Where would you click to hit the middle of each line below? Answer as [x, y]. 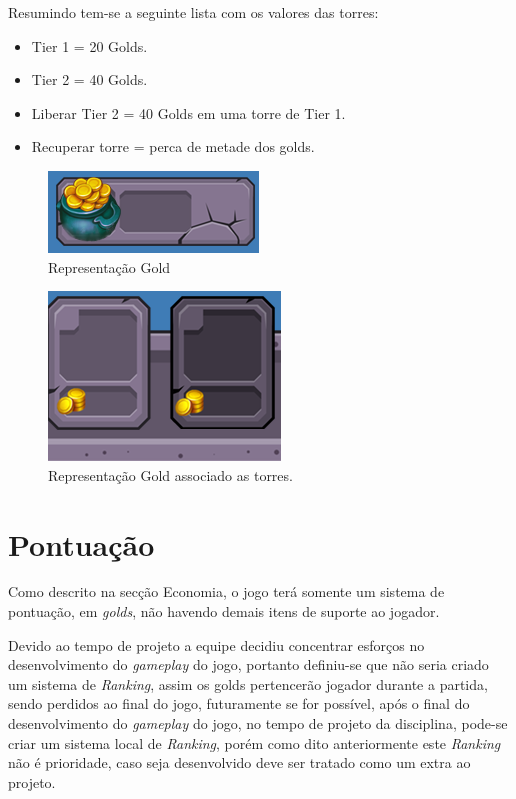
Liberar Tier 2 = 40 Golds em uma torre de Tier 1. [188, 112]
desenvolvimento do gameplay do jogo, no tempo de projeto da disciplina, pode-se [258, 723]
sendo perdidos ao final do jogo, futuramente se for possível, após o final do [239, 703]
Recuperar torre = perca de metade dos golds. [173, 146]
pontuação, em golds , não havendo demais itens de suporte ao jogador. [224, 611]
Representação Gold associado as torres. [170, 474]
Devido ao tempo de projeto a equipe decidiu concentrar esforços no [216, 644]
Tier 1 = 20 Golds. [89, 45]
